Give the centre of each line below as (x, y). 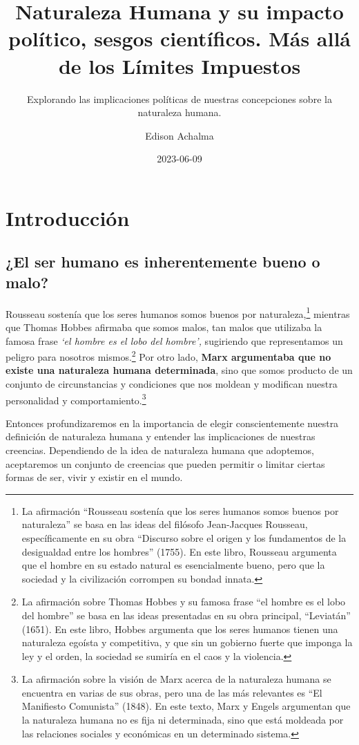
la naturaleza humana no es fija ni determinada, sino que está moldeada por (183, 720)
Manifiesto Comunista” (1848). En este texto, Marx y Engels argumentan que (186, 706)
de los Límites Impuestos (179, 65)
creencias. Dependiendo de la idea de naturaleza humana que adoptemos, (160, 450)
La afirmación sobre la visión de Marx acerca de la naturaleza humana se (176, 679)
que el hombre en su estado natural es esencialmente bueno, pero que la (173, 565)
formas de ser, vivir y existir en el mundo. (94, 477)
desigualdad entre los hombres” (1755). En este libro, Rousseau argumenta (179, 551)
